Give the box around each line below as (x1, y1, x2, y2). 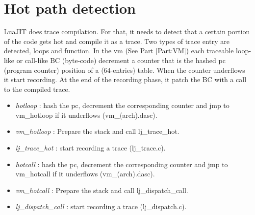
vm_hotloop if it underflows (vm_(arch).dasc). (15, 109, 157, 120)
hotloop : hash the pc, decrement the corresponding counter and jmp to (15, 100, 229, 110)
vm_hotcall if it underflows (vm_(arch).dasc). (15, 169, 155, 179)
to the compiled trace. (4, 84, 70, 94)
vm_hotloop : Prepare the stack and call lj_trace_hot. (15, 126, 179, 136)
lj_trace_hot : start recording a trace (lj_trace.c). (15, 143, 166, 153)
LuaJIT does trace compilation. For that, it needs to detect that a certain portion (4, 26, 250, 37)
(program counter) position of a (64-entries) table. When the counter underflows (4, 64, 245, 75)
